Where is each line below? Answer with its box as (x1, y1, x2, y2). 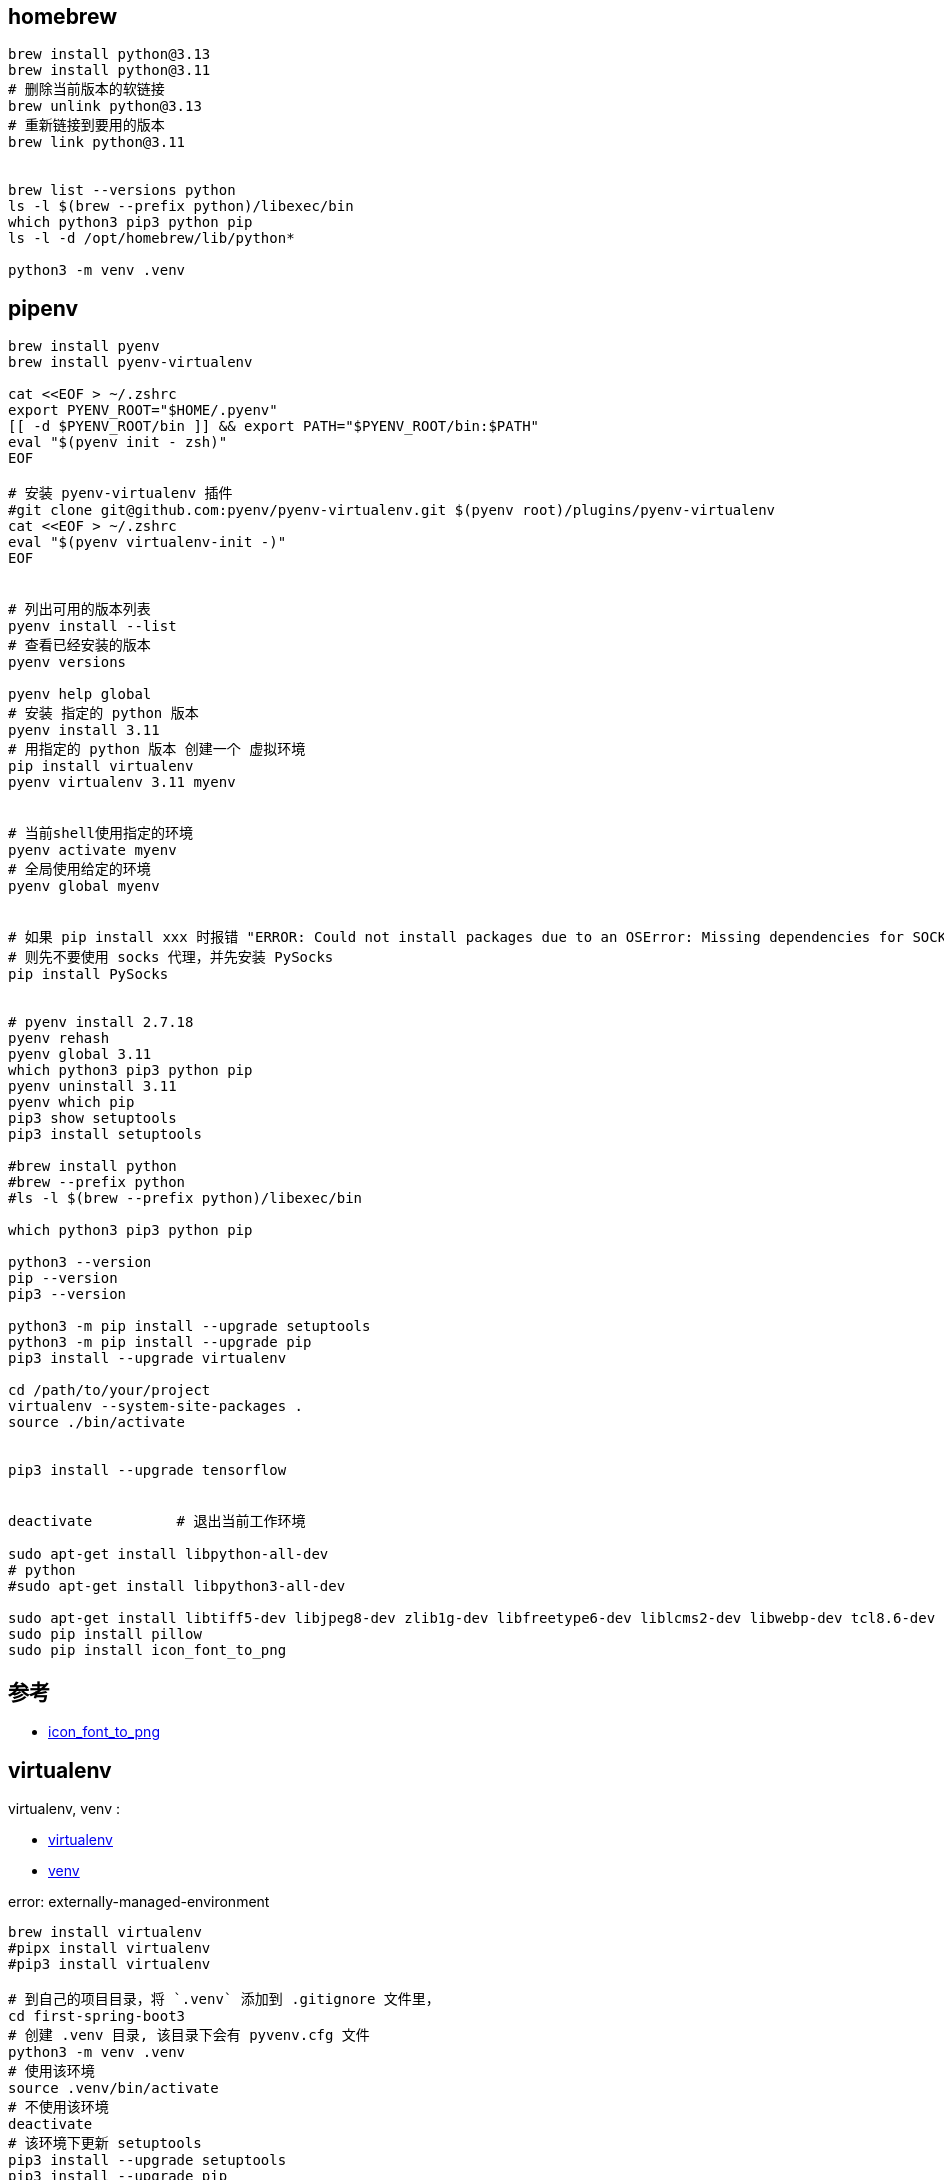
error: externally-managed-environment (8, 1892, 270, 1910)
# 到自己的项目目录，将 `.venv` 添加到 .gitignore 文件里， (8, 1990, 440, 2007)
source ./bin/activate (8, 1414, 186, 1431)
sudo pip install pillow (8, 1626, 202, 1643)
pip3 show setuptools (8, 1110, 177, 1127)
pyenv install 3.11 (8, 722, 160, 739)
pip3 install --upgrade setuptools (8, 2151, 287, 2168)
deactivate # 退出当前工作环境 (8, 1513, 306, 1530)
